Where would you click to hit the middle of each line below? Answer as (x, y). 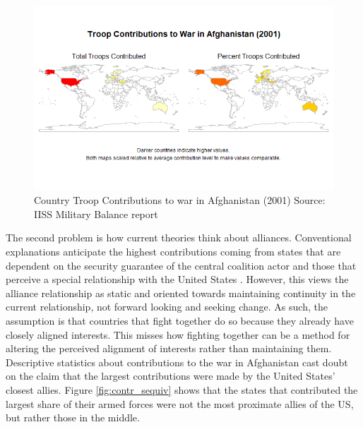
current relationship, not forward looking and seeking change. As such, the (167, 307)
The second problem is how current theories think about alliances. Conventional (179, 237)
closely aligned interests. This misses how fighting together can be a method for (178, 334)
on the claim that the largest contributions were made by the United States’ (171, 376)
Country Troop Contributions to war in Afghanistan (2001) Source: (180, 200)
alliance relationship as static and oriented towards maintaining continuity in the (181, 293)
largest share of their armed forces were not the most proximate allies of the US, (180, 403)
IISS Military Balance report (96, 213)
